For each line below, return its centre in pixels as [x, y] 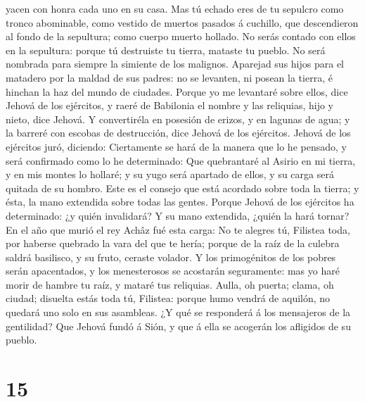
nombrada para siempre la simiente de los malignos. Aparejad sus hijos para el [175, 64]
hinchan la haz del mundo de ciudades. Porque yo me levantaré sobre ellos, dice [177, 91]
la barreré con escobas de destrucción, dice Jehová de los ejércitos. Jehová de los [178, 133]
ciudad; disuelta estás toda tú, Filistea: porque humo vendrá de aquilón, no [168, 298]
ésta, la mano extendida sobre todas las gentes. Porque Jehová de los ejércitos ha [180, 202]
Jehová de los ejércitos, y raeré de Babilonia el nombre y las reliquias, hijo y [169, 105]
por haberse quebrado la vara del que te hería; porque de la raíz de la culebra [173, 243]
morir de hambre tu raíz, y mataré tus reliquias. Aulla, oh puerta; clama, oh [170, 284]
